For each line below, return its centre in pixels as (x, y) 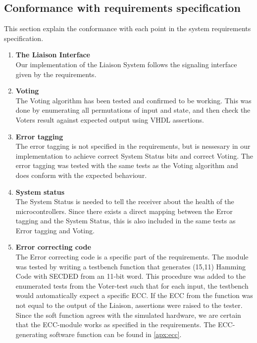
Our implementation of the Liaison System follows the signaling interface (126, 64)
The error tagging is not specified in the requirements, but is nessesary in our (133, 146)
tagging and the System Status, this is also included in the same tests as (126, 221)
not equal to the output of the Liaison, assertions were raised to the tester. (129, 305)
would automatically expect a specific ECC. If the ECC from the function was (134, 295)
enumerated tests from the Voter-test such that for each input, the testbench (132, 285)
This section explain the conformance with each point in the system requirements (128, 28)
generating (31, 334)
